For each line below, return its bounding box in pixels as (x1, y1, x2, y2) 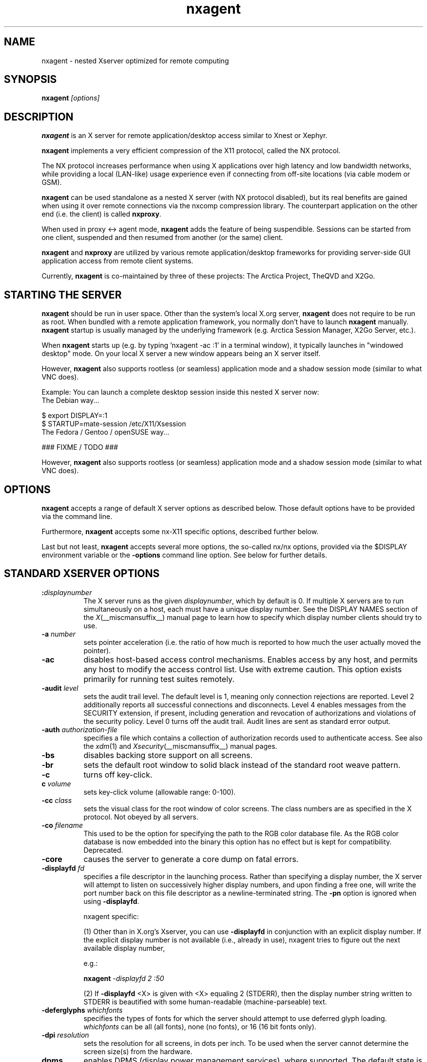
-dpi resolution (41, 1030, 89, 1039)
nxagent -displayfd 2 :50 (83, 974, 164, 982)
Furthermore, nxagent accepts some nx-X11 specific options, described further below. (41, 527, 319, 536)
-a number (41, 629, 76, 638)
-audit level (41, 683, 78, 692)
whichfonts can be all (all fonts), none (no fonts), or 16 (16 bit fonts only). (83, 1022, 316, 1031)
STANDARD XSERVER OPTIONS (4, 567, 160, 580)
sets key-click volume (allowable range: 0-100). (83, 787, 236, 796)
